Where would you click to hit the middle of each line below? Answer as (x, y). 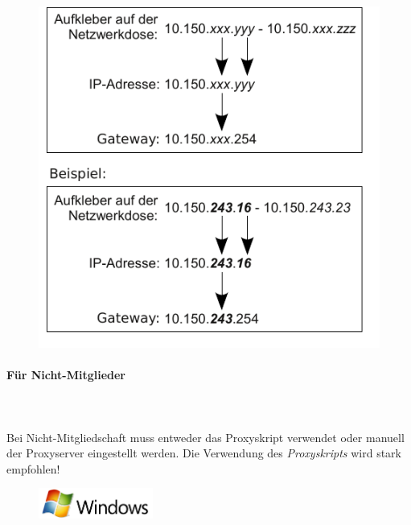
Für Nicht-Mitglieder (66, 375)
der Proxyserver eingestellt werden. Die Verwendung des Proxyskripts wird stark (204, 453)
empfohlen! (33, 468)
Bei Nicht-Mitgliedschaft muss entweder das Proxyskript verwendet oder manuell (205, 437)
